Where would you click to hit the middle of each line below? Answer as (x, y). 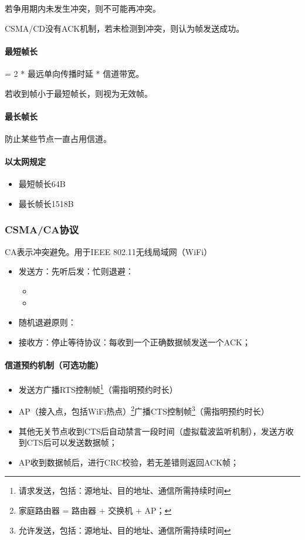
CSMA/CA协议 (42, 230)
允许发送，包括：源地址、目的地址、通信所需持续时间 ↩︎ (125, 530)
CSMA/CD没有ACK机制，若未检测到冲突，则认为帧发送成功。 (125, 28)
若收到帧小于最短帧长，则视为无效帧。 (79, 93)
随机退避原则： (47, 322)
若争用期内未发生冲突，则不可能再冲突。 (83, 8)
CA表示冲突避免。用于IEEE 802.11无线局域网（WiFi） (109, 251)
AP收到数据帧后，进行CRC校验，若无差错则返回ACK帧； (129, 462)
